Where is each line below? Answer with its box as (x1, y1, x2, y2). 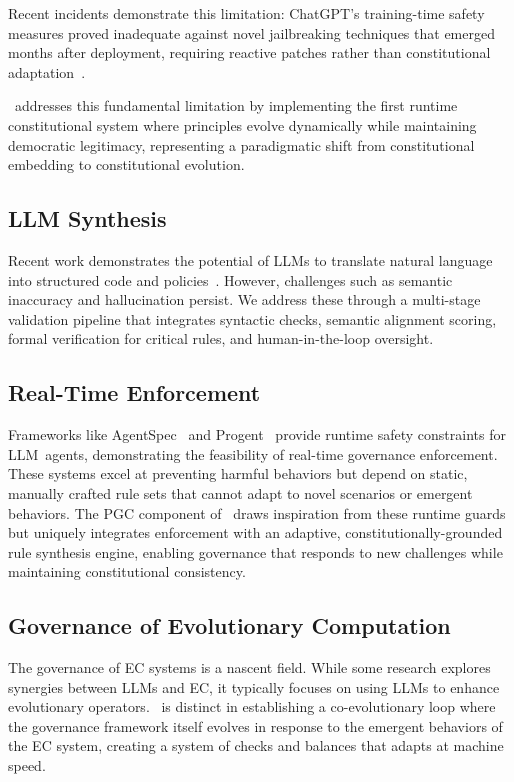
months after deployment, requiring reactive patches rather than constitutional (8, 42, 491, 63)
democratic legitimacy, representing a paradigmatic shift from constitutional (8, 134, 475, 155)
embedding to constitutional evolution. (8, 154, 245, 175)
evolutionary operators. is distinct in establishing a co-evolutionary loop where (8, 696, 496, 717)
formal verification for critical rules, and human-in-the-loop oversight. (8, 328, 434, 349)
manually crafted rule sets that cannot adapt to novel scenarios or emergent (8, 482, 473, 503)
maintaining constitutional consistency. (8, 561, 246, 582)
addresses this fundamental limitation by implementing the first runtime (14, 95, 458, 116)
